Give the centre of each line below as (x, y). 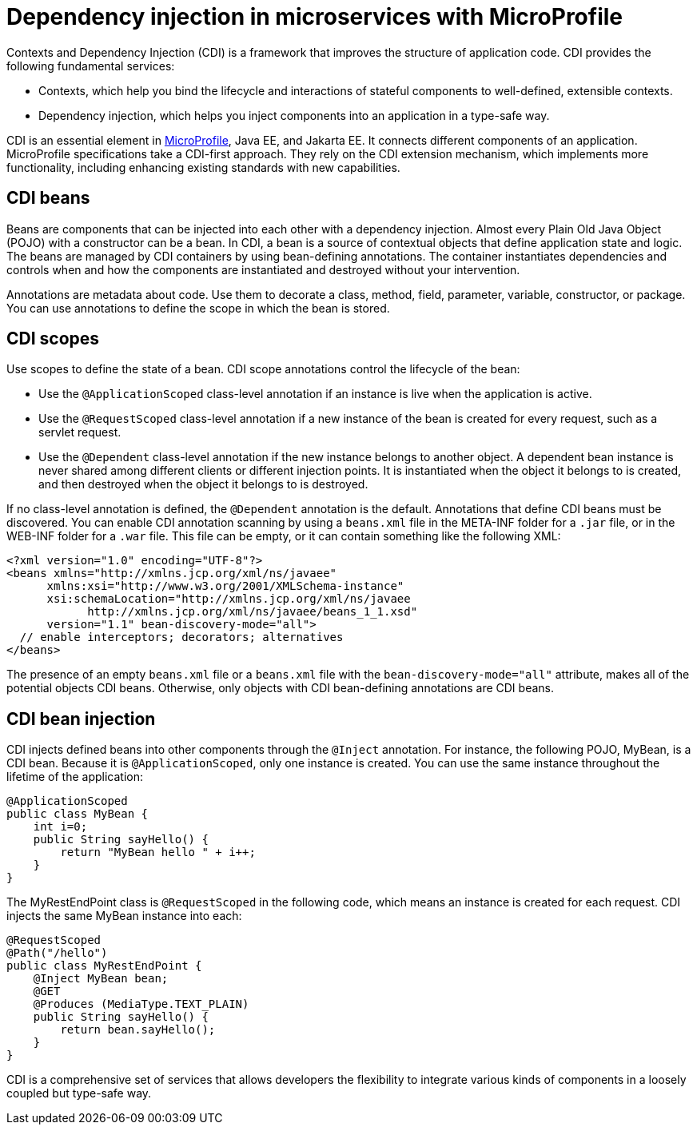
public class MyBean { (78, 814)
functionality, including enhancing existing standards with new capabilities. (203, 167)
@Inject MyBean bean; (101, 979)
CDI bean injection (81, 719)
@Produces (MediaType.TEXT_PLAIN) (141, 1004)
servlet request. (80, 432)
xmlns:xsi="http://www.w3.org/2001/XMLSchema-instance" (225, 586)
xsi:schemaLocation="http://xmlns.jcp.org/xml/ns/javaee (229, 599)
